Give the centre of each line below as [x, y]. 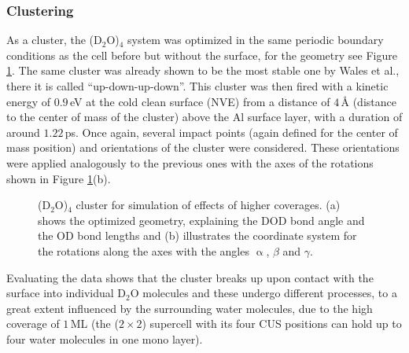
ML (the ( [94, 324]
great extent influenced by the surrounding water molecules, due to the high [190, 308]
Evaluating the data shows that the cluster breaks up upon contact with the [190, 277]
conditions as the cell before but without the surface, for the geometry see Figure [202, 55]
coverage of [33, 324]
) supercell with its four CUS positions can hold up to [272, 324]
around [23, 132]
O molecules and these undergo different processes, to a [263, 293]
